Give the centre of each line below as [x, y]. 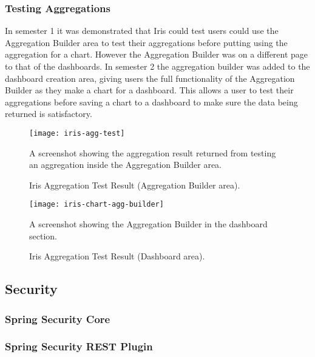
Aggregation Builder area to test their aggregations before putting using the [146, 42]
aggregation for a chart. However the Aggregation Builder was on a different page [157, 54]
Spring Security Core [58, 319]
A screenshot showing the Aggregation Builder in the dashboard [148, 224]
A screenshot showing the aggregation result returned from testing [153, 152]
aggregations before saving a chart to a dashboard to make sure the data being [151, 102]
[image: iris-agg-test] [77, 133]
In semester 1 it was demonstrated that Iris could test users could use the [142, 31]
